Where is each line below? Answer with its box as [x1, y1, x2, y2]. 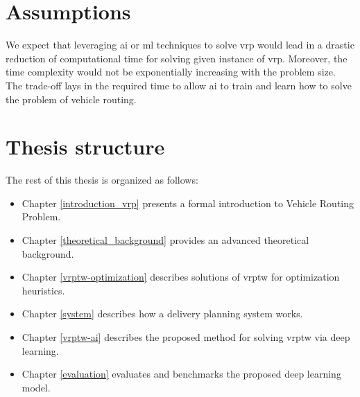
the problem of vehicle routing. [6, 91, 137, 106]
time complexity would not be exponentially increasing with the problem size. [6, 64, 336, 79]
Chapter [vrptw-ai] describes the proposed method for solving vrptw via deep [22, 329, 350, 344]
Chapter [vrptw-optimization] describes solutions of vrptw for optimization [22, 270, 340, 284]
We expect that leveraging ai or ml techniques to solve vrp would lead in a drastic [6, 37, 354, 52]
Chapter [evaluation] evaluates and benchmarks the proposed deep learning [22, 367, 341, 381]
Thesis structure [6, 132, 165, 161]
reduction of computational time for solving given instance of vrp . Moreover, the [6, 51, 348, 65]
